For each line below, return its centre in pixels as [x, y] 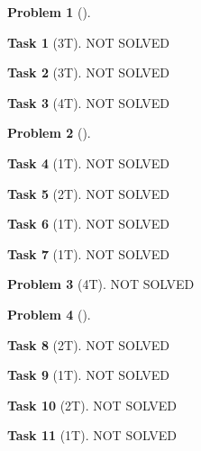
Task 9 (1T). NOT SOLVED [88, 375]
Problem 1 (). [49, 12]
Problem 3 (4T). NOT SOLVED [101, 284]
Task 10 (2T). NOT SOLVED [92, 405]
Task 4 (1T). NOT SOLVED [88, 162]
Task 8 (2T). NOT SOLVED [88, 344]
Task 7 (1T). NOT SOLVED [88, 253]
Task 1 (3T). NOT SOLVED [88, 42]
